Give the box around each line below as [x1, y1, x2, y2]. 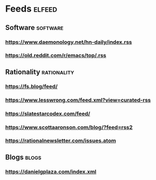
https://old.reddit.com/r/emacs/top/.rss [5, 52, 107, 59]
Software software [5, 23, 64, 32]
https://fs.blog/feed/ [5, 83, 58, 90]
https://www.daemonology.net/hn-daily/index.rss [5, 39, 132, 46]
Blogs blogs [5, 153, 42, 161]
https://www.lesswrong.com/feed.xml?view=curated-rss [5, 96, 151, 103]
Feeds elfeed [5, 3, 57, 15]
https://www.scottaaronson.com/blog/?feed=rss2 [5, 124, 133, 131]
